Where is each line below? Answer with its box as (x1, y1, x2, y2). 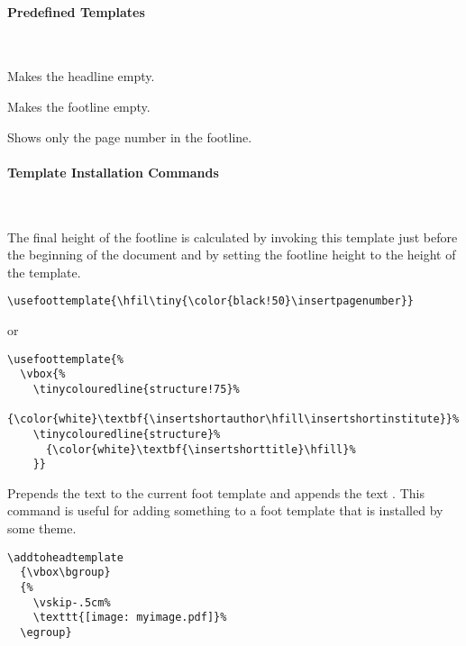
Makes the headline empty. (7, 67, 155, 86)
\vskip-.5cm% (32, 596, 111, 609)
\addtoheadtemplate (7, 550, 123, 564)
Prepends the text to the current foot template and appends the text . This (7, 483, 425, 502)
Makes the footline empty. (7, 96, 151, 115)
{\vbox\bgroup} (20, 566, 111, 579)
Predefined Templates (7, 2, 145, 21)
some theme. (7, 519, 77, 538)
